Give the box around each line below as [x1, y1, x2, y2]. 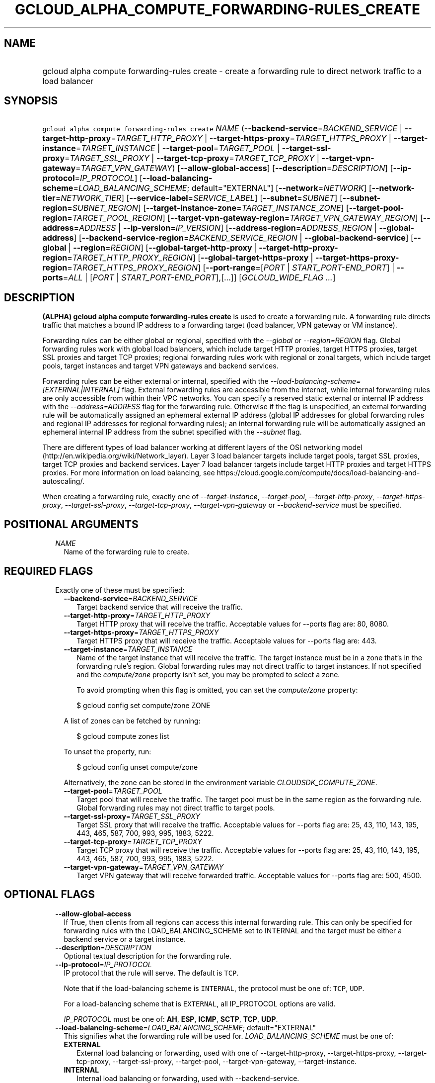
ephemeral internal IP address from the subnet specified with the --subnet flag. [42, 428, 302, 437]
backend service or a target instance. [64, 934, 186, 943]
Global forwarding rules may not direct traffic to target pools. [76, 803, 275, 812]
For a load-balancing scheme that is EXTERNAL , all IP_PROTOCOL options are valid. [64, 999, 336, 1008]
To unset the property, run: [64, 747, 151, 756]
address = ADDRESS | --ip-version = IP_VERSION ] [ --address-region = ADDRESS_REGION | [42, 223, 377, 233]
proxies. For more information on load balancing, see [42, 468, 215, 477]
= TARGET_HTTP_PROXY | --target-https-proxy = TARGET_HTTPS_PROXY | [111, 133, 391, 144]
